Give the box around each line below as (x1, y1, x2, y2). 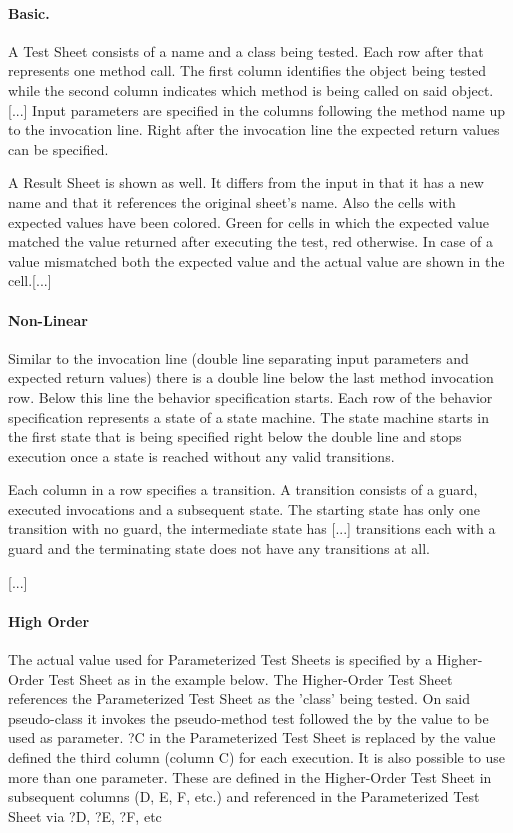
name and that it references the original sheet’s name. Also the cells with (8, 191, 456, 212)
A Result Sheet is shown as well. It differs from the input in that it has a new (8, 172, 484, 193)
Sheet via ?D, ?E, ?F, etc (8, 805, 162, 826)
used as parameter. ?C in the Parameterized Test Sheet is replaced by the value (8, 727, 496, 748)
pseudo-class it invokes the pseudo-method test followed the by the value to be (8, 707, 489, 728)
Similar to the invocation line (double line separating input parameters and (8, 347, 469, 368)
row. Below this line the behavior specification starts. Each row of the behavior (8, 386, 493, 407)
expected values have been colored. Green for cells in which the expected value (8, 211, 489, 232)
